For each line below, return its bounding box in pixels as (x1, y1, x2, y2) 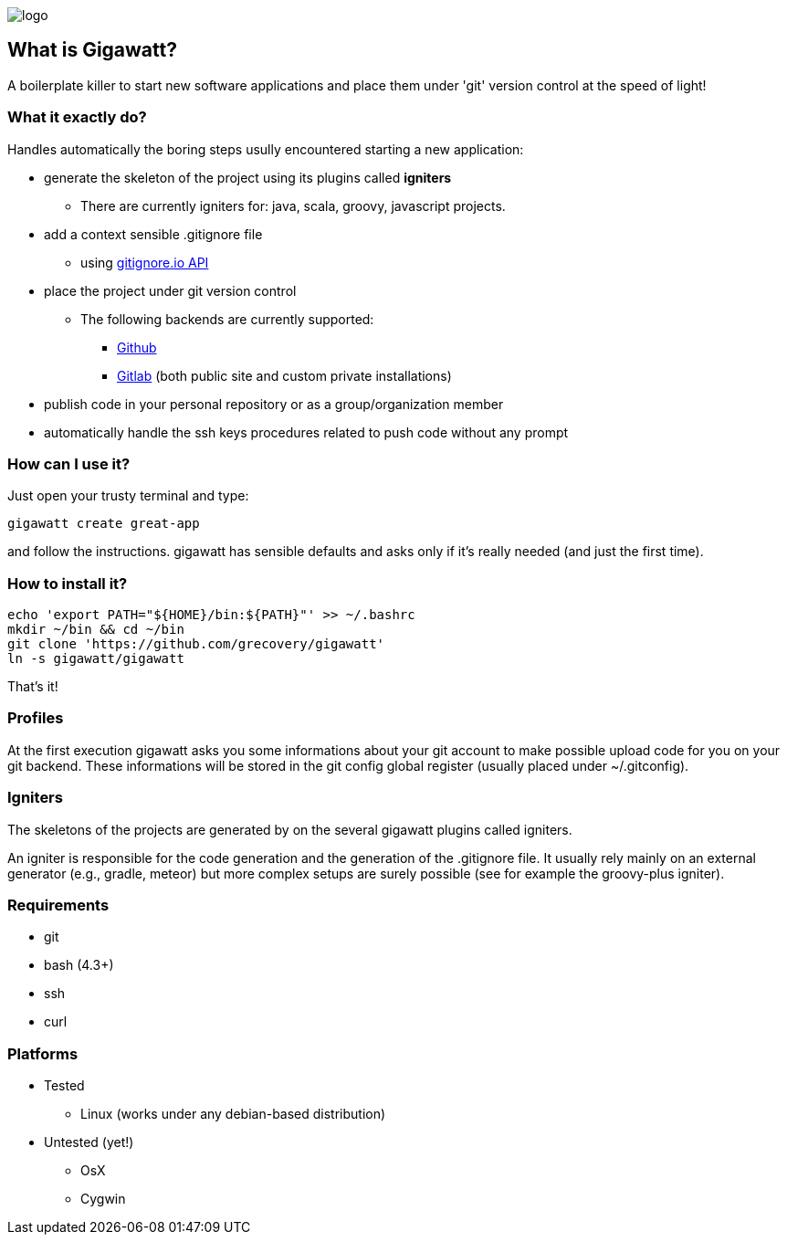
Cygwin (80, 1191, 126, 1207)
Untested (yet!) (44, 1134, 134, 1151)
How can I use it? (7, 454, 131, 473)
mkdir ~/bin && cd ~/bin (7, 622, 184, 637)
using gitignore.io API (80, 254, 209, 270)
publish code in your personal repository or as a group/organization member (44, 395, 504, 412)
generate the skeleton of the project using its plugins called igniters (44, 169, 452, 185)
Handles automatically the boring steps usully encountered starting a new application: (7, 141, 524, 157)
